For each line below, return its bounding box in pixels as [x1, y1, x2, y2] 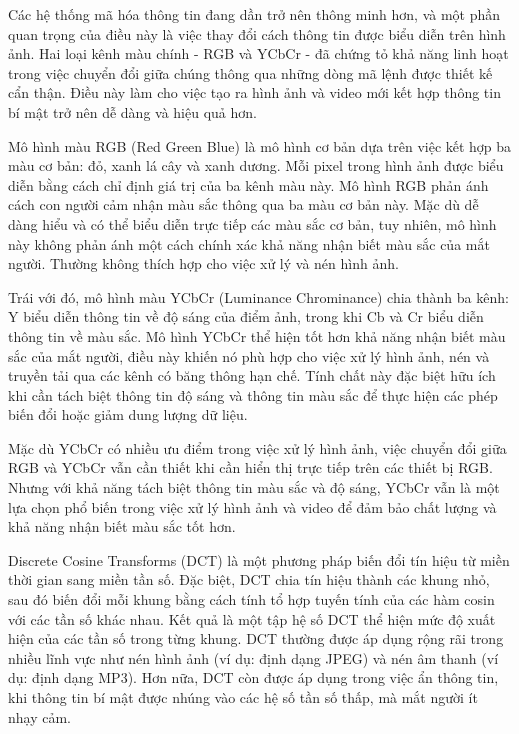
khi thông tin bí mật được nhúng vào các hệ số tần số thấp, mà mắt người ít [8, 687, 478, 707]
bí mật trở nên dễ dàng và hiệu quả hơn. [8, 101, 257, 122]
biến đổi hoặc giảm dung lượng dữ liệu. [8, 404, 248, 425]
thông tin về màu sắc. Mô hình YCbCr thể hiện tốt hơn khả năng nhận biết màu [8, 325, 506, 346]
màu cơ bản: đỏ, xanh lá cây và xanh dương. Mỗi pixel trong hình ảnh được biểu [8, 155, 504, 176]
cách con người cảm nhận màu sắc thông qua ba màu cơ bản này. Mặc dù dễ [8, 194, 479, 215]
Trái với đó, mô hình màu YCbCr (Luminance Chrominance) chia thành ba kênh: [8, 286, 509, 307]
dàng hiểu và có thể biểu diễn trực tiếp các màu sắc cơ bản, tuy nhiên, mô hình [8, 213, 497, 234]
